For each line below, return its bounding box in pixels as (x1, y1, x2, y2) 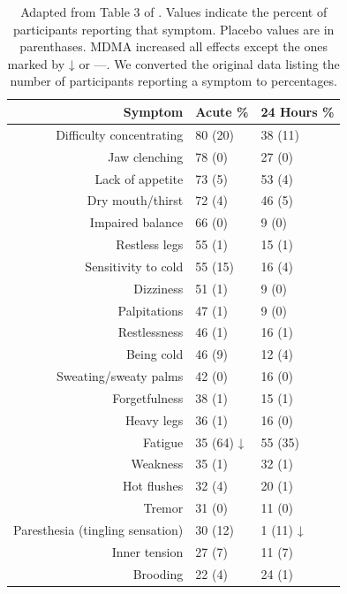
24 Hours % (260, 102, 335, 120)
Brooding (132, 564, 184, 583)
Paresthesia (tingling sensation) (13, 521, 184, 538)
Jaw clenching (108, 147, 184, 165)
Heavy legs (124, 410, 184, 429)
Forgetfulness (112, 388, 184, 407)
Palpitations (117, 301, 184, 319)
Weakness (131, 454, 184, 473)
